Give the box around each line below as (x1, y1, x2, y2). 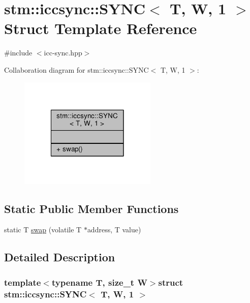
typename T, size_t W (51, 276, 147, 288)
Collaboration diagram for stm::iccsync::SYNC (4, 64, 149, 75)
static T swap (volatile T (4, 224, 82, 235)
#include (4, 47, 33, 58)
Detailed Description (4, 249, 115, 265)
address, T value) (87, 224, 141, 235)
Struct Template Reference (4, 18, 197, 39)
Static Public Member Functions (4, 200, 179, 216)
